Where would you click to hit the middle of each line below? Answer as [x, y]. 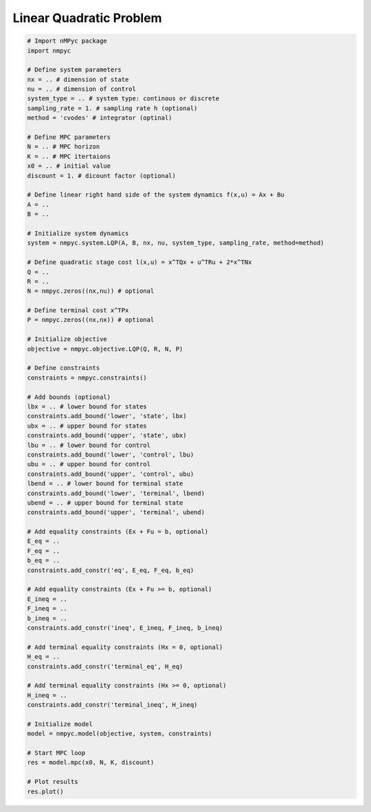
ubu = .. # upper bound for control [89, 464]
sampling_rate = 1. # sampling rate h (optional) [112, 108]
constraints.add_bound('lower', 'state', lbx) [107, 416]
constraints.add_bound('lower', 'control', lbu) [111, 454]
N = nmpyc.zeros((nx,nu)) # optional [91, 291]
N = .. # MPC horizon [64, 147]
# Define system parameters [74, 70]
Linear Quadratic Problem [87, 18]
